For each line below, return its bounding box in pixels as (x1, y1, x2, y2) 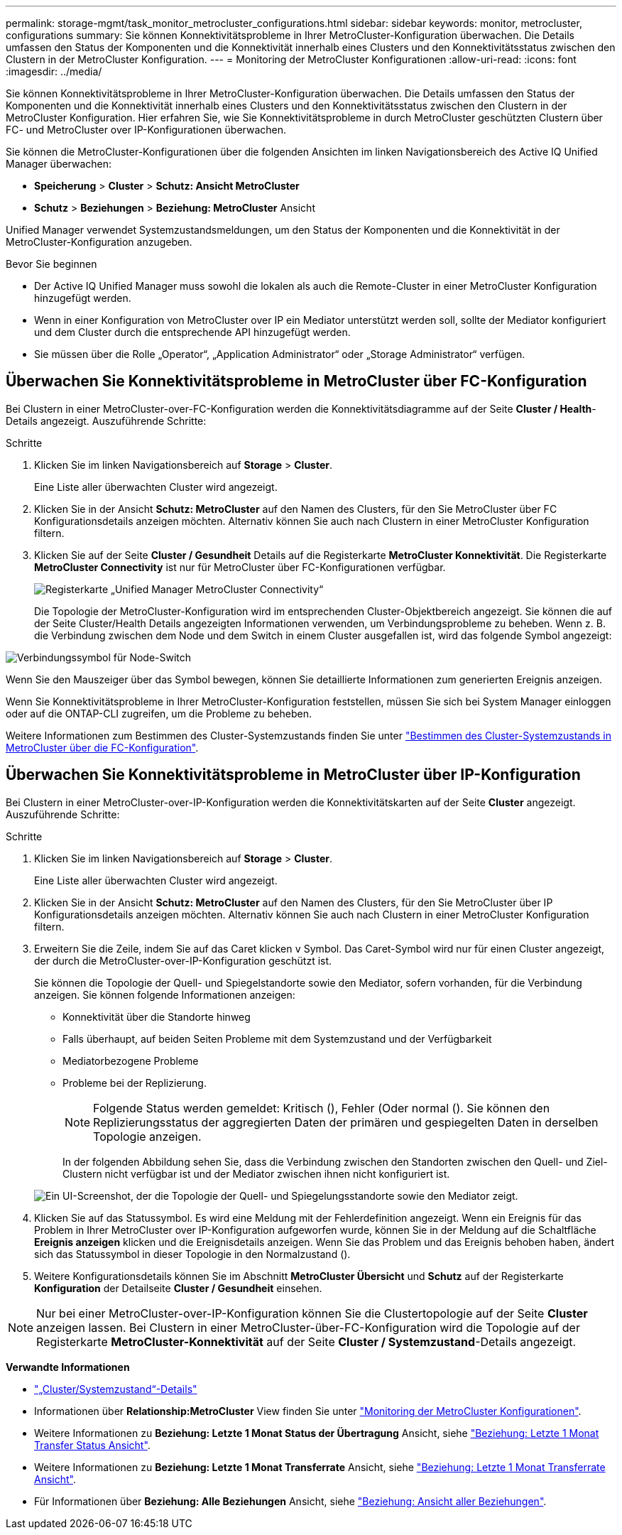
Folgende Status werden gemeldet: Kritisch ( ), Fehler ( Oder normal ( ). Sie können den (93, 1100, 550, 1115)
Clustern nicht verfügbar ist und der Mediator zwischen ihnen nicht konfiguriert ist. (62, 1167, 450, 1180)
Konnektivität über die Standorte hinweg (62, 1010, 251, 1023)
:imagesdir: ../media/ (6, 65, 102, 77)
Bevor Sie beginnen (6, 258, 97, 270)
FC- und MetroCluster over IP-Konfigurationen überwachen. (6, 124, 286, 136)
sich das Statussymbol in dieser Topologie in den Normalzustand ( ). (34, 1247, 351, 1260)
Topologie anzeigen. (93, 1129, 202, 1144)
